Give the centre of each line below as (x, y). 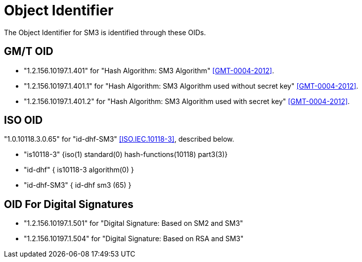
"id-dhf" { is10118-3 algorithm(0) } (79, 170)
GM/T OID (29, 52)
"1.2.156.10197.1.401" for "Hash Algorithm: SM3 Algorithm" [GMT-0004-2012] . (149, 70)
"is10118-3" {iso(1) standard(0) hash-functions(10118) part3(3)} (126, 155)
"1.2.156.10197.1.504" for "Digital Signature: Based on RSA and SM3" (134, 239)
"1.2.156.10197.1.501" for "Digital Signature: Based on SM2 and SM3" (134, 223)
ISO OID (23, 120)
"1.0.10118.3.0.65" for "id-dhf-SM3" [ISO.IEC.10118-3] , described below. (119, 139)
